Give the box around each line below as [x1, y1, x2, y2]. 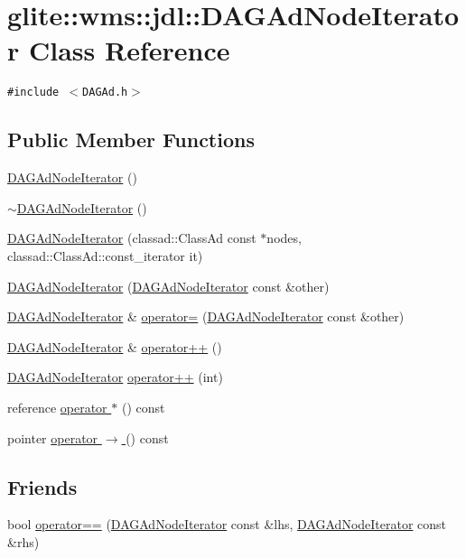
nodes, [266, 228, 302, 247]
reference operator [7, 397, 107, 416]
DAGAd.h [82, 86, 128, 99]
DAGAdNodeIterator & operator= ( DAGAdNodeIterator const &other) [7, 307, 405, 326]
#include [7, 86, 60, 99]
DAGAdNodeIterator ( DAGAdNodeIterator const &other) [7, 276, 330, 295]
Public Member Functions [7, 126, 255, 153]
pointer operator [7, 428, 98, 447]
